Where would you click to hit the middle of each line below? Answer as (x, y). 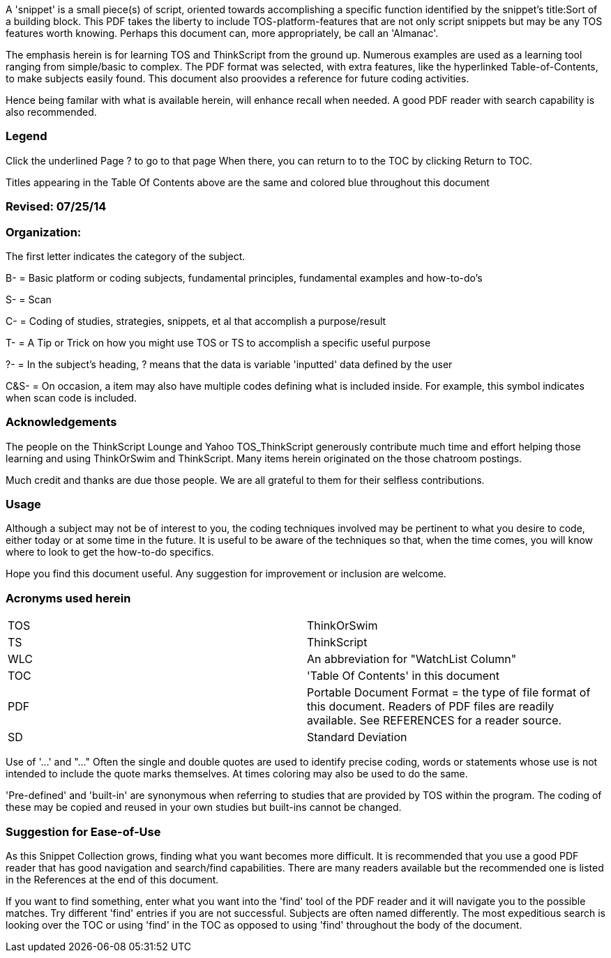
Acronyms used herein (68, 598)
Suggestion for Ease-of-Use (83, 831)
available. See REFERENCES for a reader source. (435, 721)
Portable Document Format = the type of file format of (449, 693)
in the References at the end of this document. (112, 879)
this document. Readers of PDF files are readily (431, 707)
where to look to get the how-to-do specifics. (110, 552)
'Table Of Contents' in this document (403, 676)
